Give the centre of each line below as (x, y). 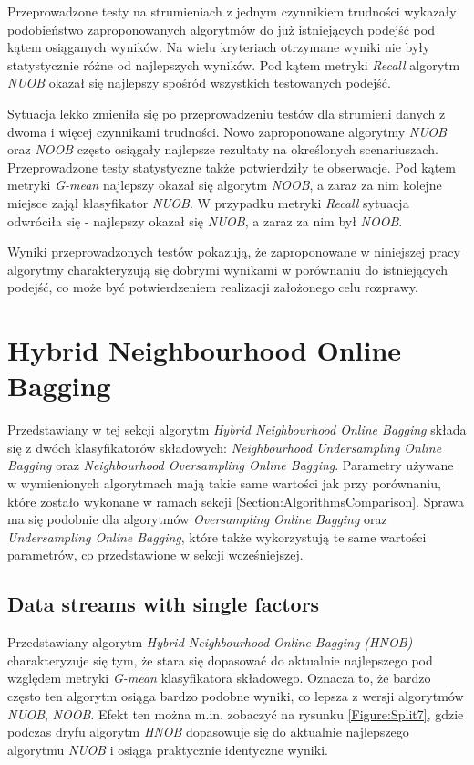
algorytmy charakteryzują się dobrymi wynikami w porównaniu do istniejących (227, 269)
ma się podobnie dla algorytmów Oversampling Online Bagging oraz (197, 519)
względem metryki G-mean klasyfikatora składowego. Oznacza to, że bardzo (219, 678)
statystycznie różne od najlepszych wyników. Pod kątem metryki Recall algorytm (234, 64)
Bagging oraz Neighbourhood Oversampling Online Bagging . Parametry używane (231, 465)
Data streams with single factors (164, 604)
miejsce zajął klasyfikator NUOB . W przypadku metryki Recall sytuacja (208, 202)
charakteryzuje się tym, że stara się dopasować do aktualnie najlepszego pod (220, 660)
